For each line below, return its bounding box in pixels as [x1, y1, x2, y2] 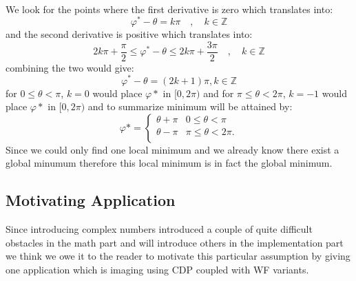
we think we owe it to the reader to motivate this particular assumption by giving [6, 249, 350, 263]
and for [203, 85, 234, 100]
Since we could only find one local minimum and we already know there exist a [6, 142, 339, 156]
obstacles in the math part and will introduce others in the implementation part [6, 235, 344, 249]
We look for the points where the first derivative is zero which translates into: [6, 1, 333, 16]
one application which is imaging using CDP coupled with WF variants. [6, 262, 309, 276]
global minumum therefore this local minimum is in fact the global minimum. [6, 156, 333, 170]
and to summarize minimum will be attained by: [87, 99, 293, 114]
